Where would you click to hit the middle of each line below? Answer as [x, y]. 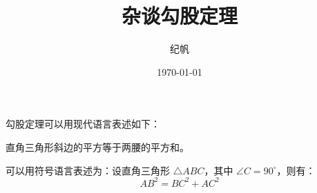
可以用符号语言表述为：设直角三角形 [88, 170]
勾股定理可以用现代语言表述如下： [83, 124]
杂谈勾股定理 [179, 16]
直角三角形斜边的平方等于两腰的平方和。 [97, 146]
